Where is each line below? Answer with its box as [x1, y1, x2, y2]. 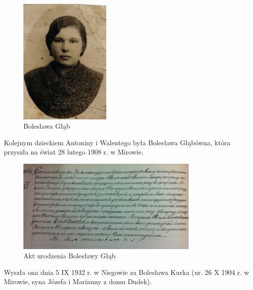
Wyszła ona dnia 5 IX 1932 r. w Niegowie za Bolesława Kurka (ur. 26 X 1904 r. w [4, 267, 249, 277]
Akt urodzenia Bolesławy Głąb [23, 251, 116, 261]
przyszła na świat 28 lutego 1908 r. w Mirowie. [4, 147, 144, 157]
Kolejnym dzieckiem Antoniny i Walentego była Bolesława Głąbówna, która [4, 137, 231, 147]
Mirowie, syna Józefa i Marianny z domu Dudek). [4, 276, 152, 287]
